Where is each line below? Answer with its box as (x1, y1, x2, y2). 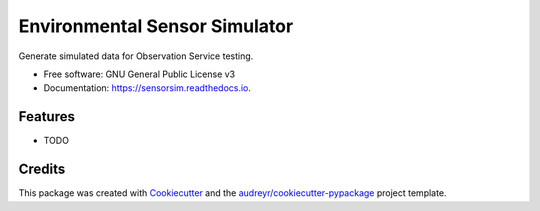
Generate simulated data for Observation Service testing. (18, 50, 254, 62)
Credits (18, 161, 66, 178)
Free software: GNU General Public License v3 (43, 68, 236, 80)
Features (18, 108, 75, 125)
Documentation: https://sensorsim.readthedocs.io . (43, 82, 252, 94)
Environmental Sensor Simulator (18, 15, 294, 37)
